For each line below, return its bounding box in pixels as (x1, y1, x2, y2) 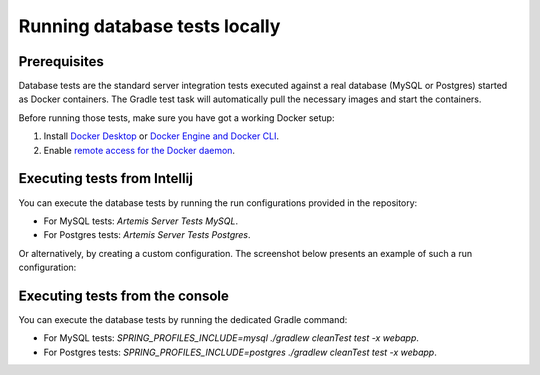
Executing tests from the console (18, 287, 230, 304)
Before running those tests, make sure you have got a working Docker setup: (18, 111, 335, 124)
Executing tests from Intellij (18, 170, 194, 187)
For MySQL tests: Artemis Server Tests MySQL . (43, 215, 239, 227)
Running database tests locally (18, 15, 281, 37)
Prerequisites (18, 53, 104, 70)
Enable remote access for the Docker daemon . (43, 144, 235, 156)
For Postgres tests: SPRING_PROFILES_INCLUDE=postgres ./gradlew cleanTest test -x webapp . (43, 346, 437, 358)
